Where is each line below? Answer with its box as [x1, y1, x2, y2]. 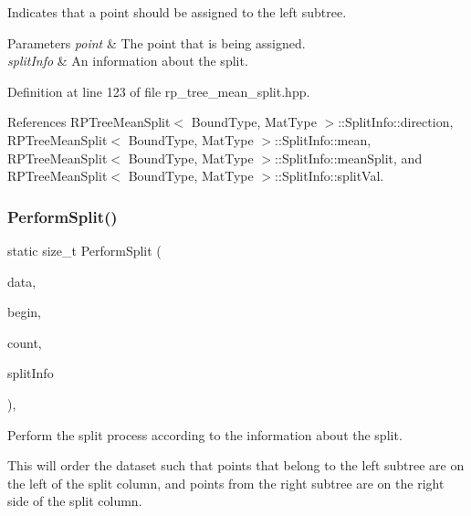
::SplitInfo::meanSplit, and [275, 148, 423, 167]
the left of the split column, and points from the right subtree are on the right [7, 473, 445, 492]
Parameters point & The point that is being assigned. [7, 33, 306, 52]
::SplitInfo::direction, [338, 112, 454, 132]
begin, [7, 302, 41, 321]
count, [7, 332, 42, 352]
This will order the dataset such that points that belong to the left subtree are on [7, 456, 465, 475]
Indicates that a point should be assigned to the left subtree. [7, 3, 347, 21]
